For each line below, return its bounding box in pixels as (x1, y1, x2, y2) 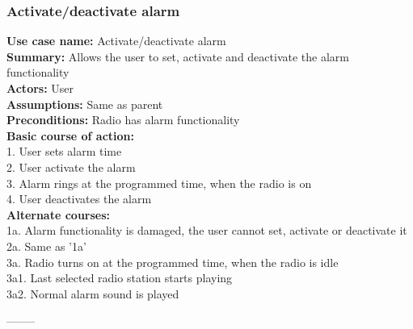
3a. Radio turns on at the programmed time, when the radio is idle (6, 253, 339, 270)
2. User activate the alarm (6, 158, 136, 175)
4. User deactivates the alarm (6, 190, 152, 207)
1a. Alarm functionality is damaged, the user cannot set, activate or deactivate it (6, 222, 407, 239)
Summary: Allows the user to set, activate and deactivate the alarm (6, 48, 349, 65)
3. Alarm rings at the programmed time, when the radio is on (6, 174, 312, 191)
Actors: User (6, 80, 74, 96)
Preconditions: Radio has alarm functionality (6, 111, 240, 128)
